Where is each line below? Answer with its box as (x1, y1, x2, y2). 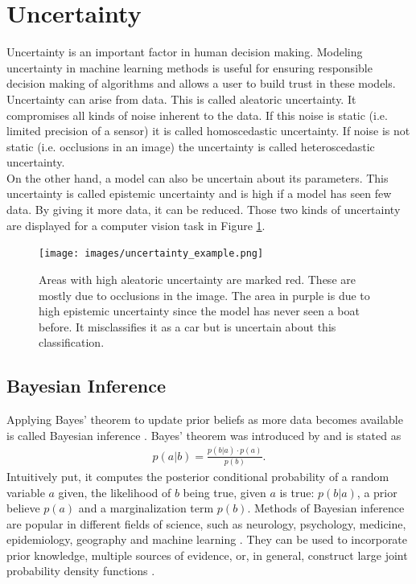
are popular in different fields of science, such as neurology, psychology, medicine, (6, 515, 406, 532)
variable (6, 483, 45, 500)
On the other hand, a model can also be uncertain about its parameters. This (6, 169, 389, 186)
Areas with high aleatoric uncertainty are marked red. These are (39, 270, 356, 287)
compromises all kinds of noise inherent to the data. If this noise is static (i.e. (6, 106, 388, 123)
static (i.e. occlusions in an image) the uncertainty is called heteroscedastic (6, 138, 375, 154)
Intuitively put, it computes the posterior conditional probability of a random (6, 467, 389, 484)
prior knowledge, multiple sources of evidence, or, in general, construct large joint (6, 546, 408, 563)
